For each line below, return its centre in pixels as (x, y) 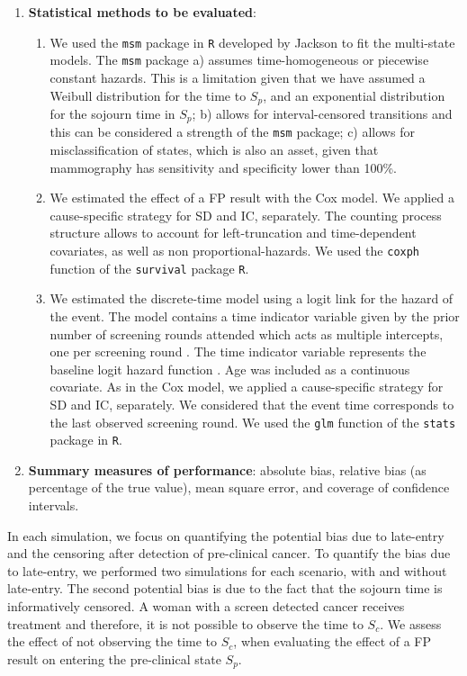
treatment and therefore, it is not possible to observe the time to (185, 623)
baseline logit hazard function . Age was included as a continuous (230, 369)
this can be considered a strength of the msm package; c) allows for (232, 132)
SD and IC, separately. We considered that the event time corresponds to (252, 404)
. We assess (411, 623)
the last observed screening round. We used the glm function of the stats (253, 422)
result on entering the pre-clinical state (114, 658)
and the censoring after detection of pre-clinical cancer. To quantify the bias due (229, 553)
